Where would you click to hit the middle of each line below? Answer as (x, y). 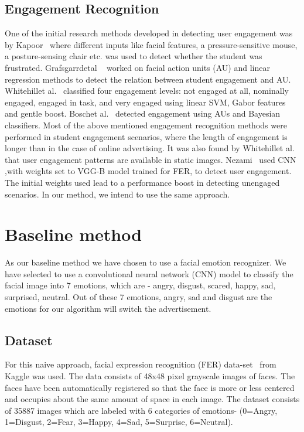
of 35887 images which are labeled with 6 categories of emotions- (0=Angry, (141, 410)
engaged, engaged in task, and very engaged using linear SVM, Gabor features (145, 102)
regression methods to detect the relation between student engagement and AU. (148, 79)
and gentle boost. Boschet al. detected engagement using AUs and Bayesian (143, 113)
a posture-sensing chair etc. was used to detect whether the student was (134, 56)
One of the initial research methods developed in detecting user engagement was (149, 33)
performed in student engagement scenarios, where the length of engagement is (146, 136)
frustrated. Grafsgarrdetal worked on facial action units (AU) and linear (137, 67)
